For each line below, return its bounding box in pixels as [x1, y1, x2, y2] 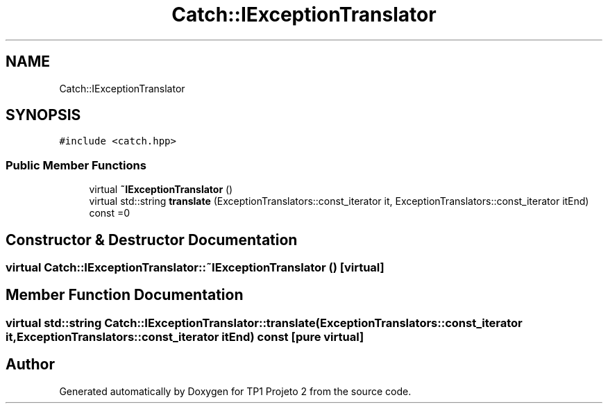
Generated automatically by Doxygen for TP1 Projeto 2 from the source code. [59, 385, 412, 397]
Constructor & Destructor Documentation [6, 231, 298, 249]
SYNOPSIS [6, 106, 81, 124]
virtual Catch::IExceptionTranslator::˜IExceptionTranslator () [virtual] [6, 260, 385, 275]
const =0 [89, 207, 130, 219]
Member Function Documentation [6, 286, 244, 304]
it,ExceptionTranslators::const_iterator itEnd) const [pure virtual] [6, 329, 364, 344]
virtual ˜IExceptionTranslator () [89, 183, 233, 196]
